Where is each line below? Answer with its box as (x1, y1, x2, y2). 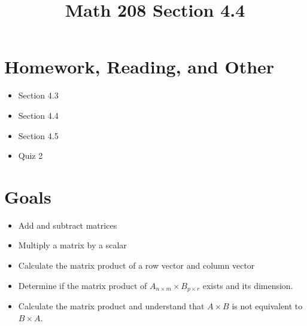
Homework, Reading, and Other (4, 54, 275, 79)
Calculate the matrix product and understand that (18, 300, 205, 312)
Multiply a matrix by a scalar (18, 239, 127, 251)
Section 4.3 (18, 89, 59, 102)
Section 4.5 (18, 129, 59, 142)
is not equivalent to (232, 300, 303, 312)
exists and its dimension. (202, 279, 293, 291)
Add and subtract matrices (18, 219, 117, 231)
